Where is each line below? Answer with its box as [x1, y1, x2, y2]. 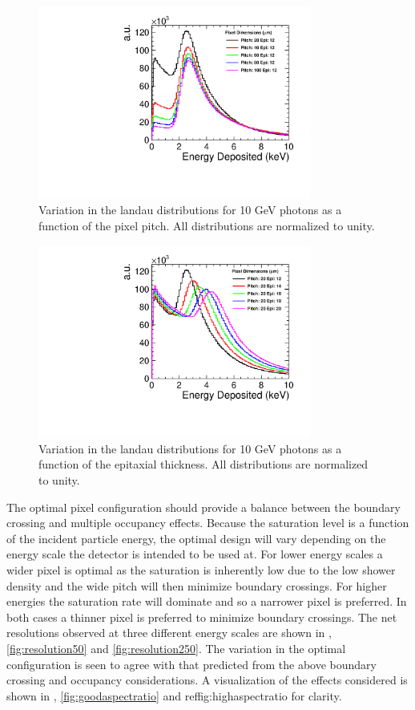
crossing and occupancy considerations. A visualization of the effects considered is [6, 671, 408, 688]
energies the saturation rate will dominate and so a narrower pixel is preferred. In [6, 593, 407, 610]
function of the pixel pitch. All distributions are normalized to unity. [38, 217, 375, 233]
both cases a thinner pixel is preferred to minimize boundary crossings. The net [6, 608, 397, 625]
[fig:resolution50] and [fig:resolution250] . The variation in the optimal [6, 639, 346, 656]
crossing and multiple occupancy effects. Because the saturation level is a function [6, 514, 409, 531]
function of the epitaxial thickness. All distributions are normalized [38, 456, 369, 473]
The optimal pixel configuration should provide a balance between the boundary [6, 498, 401, 515]
